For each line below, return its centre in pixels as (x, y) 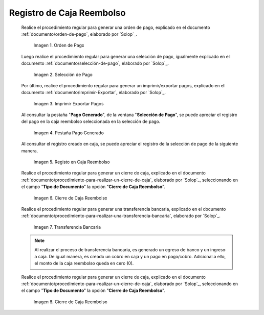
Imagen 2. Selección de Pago (63, 74)
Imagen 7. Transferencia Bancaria (67, 227)
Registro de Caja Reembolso (67, 13)
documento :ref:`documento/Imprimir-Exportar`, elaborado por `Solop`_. (94, 93)
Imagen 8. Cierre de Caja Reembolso (70, 302)
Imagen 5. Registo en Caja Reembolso (72, 162)
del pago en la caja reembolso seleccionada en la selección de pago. (91, 121)
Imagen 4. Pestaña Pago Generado (69, 133)
